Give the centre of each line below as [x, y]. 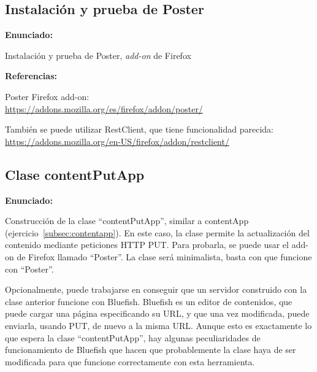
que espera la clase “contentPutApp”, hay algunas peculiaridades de [133, 337]
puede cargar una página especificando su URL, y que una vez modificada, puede [157, 313]
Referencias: [31, 76]
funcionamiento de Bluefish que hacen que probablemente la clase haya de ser [151, 350]
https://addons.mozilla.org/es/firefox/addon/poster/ [104, 108]
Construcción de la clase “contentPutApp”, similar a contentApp [127, 221]
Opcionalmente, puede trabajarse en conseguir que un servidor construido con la [156, 289]
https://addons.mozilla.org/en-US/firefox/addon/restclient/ [117, 141]
